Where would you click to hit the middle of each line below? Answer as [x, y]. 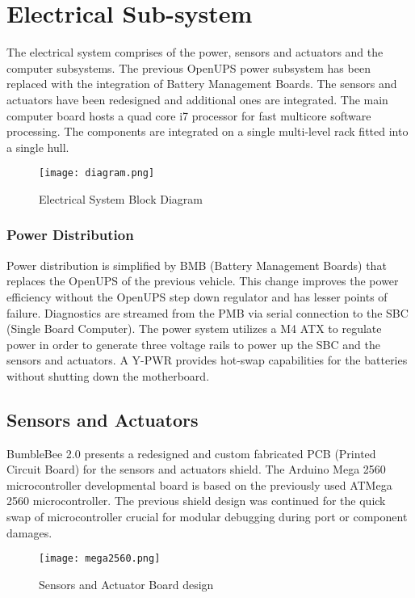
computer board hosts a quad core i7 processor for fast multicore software [189, 115]
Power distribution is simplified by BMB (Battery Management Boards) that [197, 265]
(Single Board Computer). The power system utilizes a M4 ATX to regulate [194, 328]
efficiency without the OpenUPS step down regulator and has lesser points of [197, 296]
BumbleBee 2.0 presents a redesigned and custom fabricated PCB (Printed [191, 453]
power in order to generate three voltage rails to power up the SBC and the [193, 344]
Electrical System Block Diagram [121, 198]
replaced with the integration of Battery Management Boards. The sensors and [202, 84]
